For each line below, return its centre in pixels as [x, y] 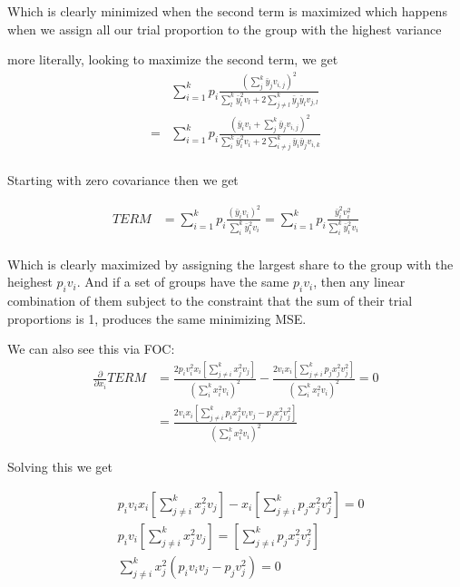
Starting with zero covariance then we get [123, 180]
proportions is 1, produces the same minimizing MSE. [157, 318]
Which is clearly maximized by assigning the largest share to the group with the [230, 264]
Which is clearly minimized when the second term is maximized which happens [227, 11]
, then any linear [359, 282]
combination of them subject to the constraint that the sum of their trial [210, 301]
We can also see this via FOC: [91, 349]
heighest [30, 282]
